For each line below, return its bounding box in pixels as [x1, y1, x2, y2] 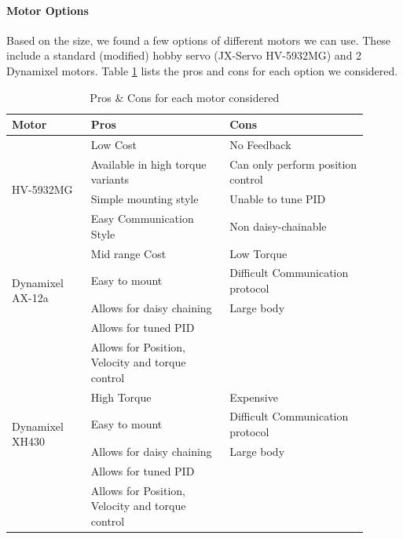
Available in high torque [90, 155, 207, 172]
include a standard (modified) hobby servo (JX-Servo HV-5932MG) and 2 [6, 47, 362, 64]
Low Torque [229, 245, 288, 261]
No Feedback [229, 137, 291, 153]
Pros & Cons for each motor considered [90, 89, 280, 105]
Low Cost [90, 137, 137, 153]
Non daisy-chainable [229, 217, 327, 234]
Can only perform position [229, 155, 357, 172]
